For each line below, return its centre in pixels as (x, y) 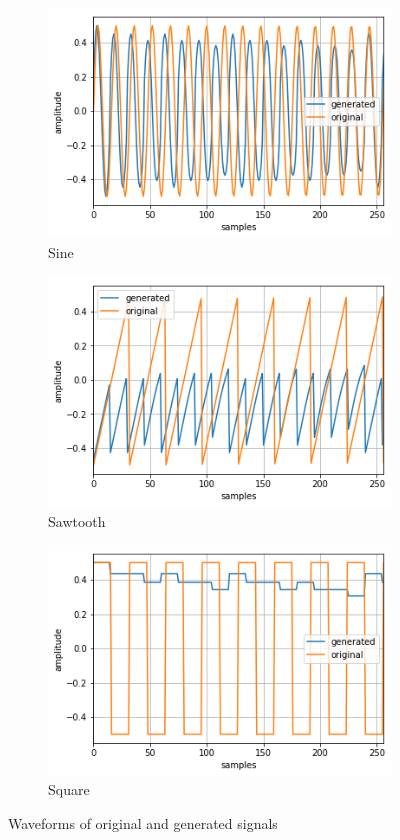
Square (69, 789)
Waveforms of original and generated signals (143, 823)
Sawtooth (77, 520)
